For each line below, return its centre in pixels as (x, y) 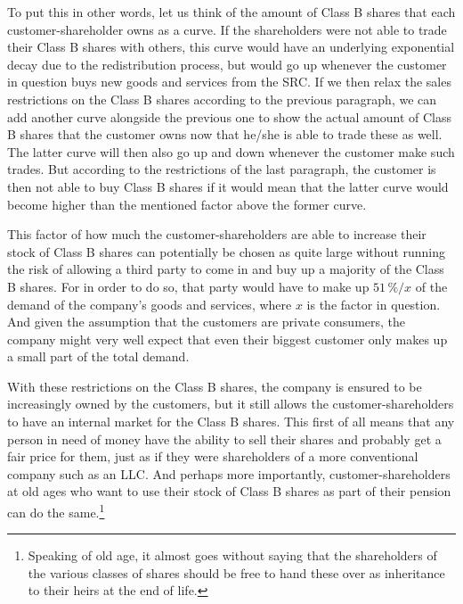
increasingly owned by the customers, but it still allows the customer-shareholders (231, 404)
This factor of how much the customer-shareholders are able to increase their (217, 234)
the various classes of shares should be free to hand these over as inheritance (236, 572)
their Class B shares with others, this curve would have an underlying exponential (231, 47)
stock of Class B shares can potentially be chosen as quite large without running (226, 251)
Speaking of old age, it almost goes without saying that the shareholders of (232, 555)
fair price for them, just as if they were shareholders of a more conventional (213, 456)
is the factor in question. (374, 304)
